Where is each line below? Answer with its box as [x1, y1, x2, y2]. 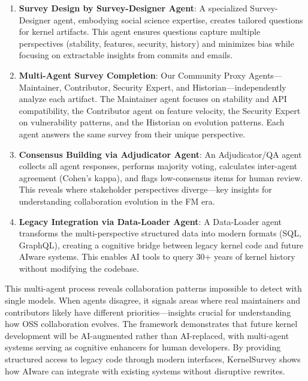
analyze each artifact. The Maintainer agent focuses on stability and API [19, 92, 287, 105]
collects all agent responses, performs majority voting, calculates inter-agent [19, 160, 297, 172]
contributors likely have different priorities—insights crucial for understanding [5, 305, 291, 318]
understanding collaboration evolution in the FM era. [19, 194, 215, 207]
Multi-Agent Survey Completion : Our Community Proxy [19, 68, 246, 81]
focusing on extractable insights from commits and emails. [19, 49, 233, 61]
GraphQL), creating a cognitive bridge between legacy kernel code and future [19, 238, 303, 251]
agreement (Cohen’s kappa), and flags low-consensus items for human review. [19, 171, 303, 184]
